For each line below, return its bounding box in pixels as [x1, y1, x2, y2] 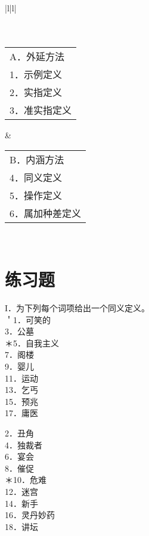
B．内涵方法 [10, 153, 64, 167]
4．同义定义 [10, 171, 63, 185]
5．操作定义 [10, 188, 63, 203]
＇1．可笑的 [5, 313, 51, 326]
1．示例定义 [10, 67, 63, 81]
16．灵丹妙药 [5, 509, 55, 521]
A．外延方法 [10, 49, 65, 63]
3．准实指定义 [10, 103, 72, 117]
